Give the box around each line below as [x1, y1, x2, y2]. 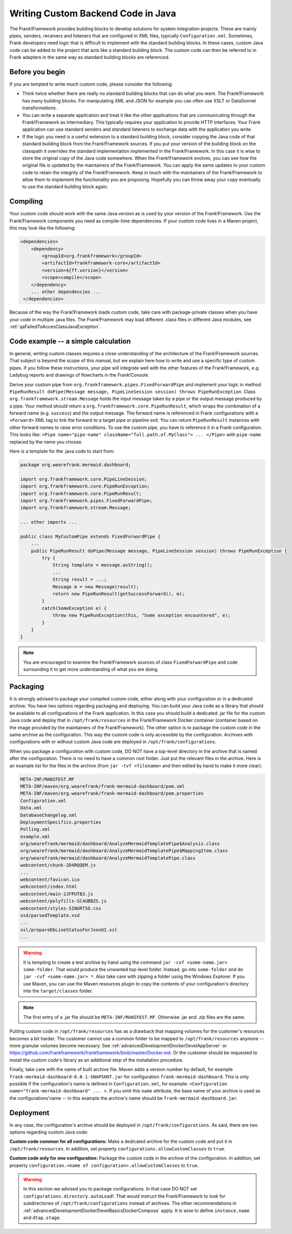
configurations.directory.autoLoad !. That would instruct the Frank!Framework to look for [23, 1193, 226, 1199]
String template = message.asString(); [52, 562, 153, 568]
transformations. [22, 105, 57, 111]
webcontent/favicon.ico [20, 877, 80, 882]
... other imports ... [20, 519, 77, 525]
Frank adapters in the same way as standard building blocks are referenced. [9, 54, 170, 60]
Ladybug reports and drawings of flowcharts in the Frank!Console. [9, 372, 150, 378]
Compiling [9, 197, 43, 206]
